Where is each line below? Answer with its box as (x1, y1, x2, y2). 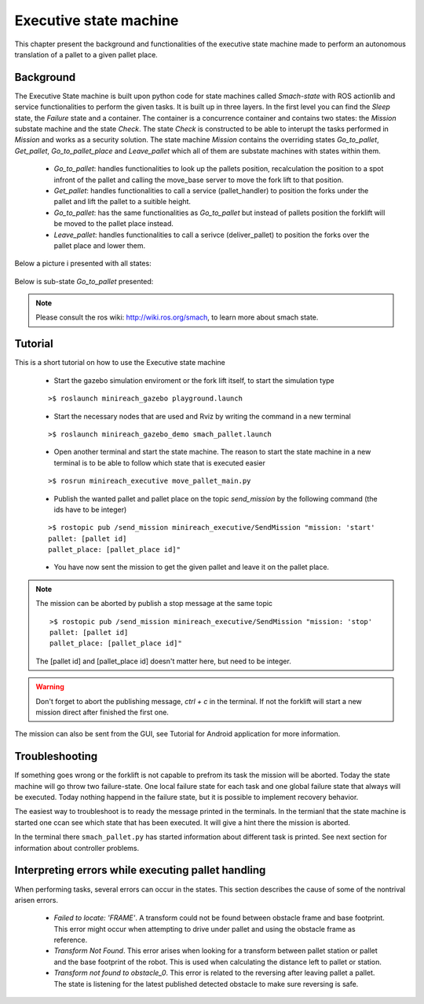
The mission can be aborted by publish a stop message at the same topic (35, 599, 273, 608)
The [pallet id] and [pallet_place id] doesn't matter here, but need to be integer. (35, 656, 292, 666)
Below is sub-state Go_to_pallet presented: (14, 276, 154, 286)
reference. (53, 935, 88, 945)
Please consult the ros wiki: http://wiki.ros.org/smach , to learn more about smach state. (35, 312, 319, 322)
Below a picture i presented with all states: (14, 259, 152, 268)
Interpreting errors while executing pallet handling (14, 863, 266, 877)
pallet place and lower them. (53, 240, 146, 250)
